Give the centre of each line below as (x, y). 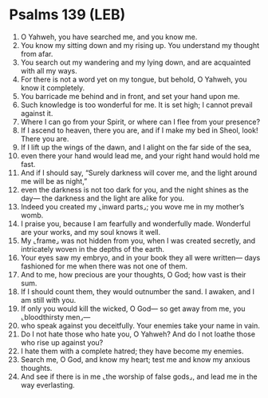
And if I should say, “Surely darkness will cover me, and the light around (139, 173)
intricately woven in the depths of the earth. (93, 249)
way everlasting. (47, 384)
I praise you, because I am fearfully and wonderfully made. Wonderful (135, 223)
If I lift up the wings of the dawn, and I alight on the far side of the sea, (136, 147)
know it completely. (53, 88)
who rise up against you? (62, 342)
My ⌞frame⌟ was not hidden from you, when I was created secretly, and (138, 241)
